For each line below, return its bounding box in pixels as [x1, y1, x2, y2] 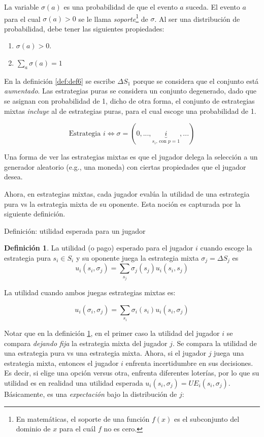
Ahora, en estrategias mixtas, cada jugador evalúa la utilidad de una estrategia [4, 188, 250, 199]
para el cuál [59, 423, 96, 434]
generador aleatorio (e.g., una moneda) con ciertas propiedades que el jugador [4, 161, 246, 172]
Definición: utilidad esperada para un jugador [4, 225, 146, 236]
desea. [4, 171, 23, 182]
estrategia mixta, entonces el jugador [4, 357, 119, 368]
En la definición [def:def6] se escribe [4, 75, 115, 86]
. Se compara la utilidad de [172, 337, 257, 348]
